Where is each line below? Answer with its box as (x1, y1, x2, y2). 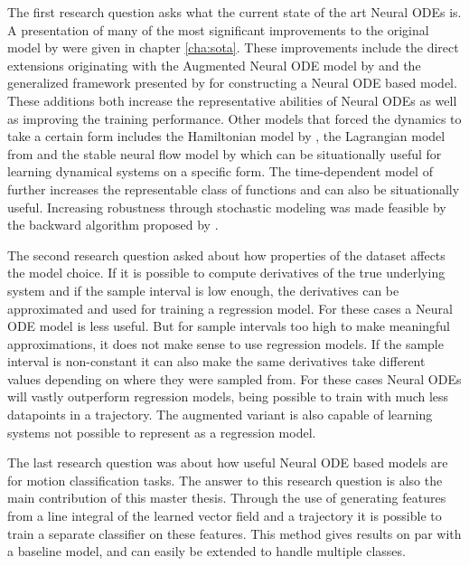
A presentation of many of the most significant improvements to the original (7, 20, 429, 39)
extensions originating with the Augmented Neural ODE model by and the (7, 55, 421, 74)
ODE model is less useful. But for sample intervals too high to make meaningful (7, 316, 450, 335)
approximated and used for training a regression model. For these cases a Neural (7, 298, 453, 317)
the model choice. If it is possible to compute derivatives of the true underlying (7, 263, 446, 282)
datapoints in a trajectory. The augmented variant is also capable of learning (7, 405, 433, 424)
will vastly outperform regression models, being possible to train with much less (7, 387, 449, 406)
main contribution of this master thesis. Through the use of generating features (7, 488, 446, 507)
